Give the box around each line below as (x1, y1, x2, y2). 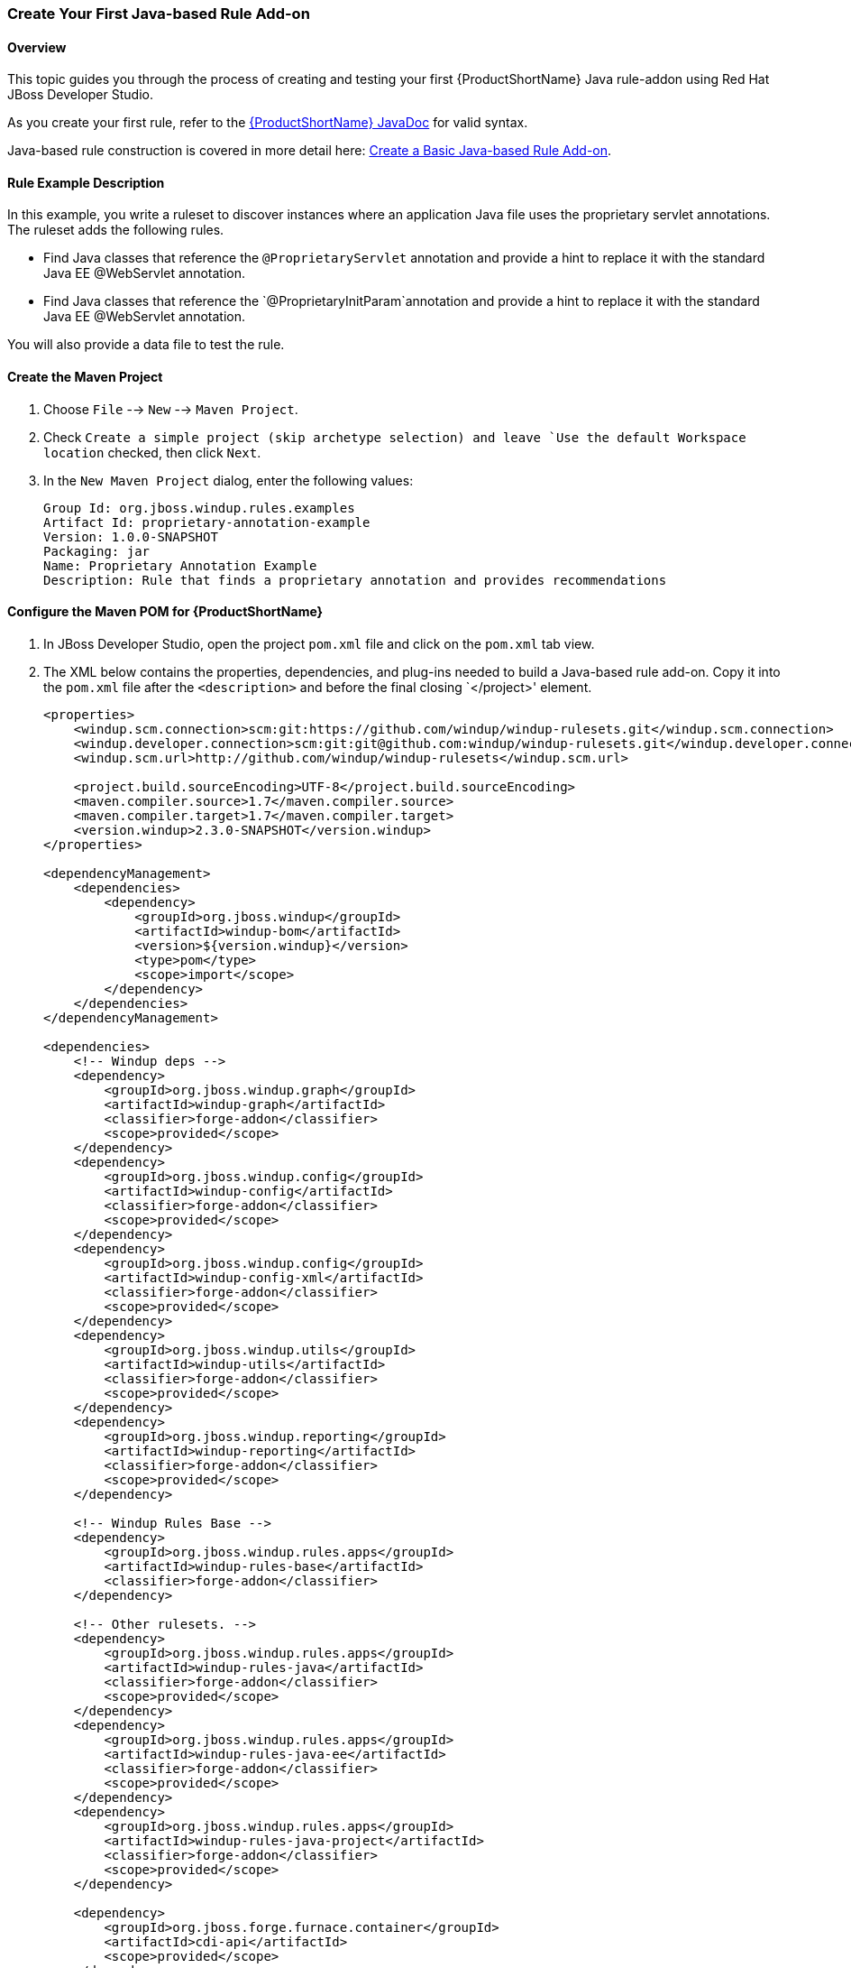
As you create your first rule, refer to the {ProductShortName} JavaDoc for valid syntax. (7, 115, 528, 131)
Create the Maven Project (7, 369, 163, 385)
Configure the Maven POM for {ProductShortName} (7, 604, 324, 620)
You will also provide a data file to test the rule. (7, 337, 285, 353)
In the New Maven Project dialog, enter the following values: (43, 472, 414, 488)
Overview (7, 39, 67, 55)
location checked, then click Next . (43, 444, 261, 460)
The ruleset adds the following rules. (7, 222, 224, 238)
